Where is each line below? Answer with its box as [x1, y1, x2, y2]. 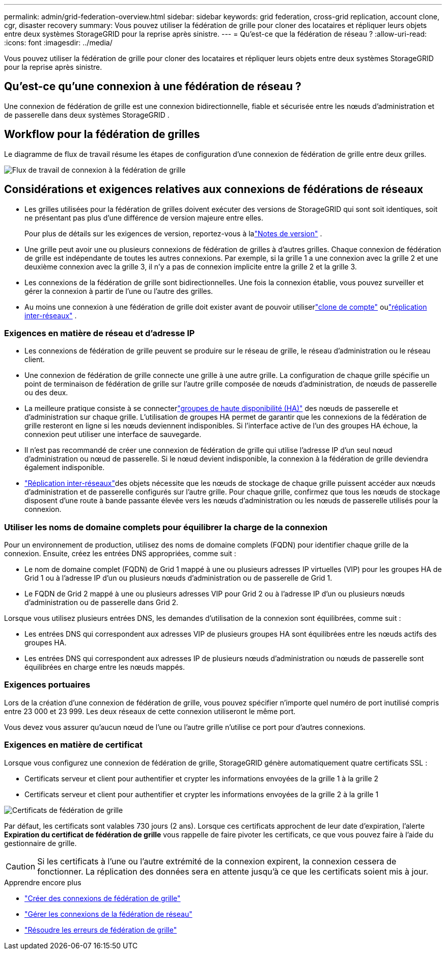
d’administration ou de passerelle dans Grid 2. [24, 598, 179, 607]
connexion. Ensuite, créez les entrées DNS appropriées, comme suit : [4, 549, 236, 558]
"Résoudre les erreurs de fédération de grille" [24, 925, 177, 934]
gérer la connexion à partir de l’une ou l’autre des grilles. [24, 286, 213, 295]
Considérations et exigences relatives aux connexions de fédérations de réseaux [4, 183, 424, 196]
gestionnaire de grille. [4, 838, 77, 848]
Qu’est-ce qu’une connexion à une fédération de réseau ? [4, 80, 301, 93]
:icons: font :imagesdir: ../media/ [4, 38, 113, 47]
